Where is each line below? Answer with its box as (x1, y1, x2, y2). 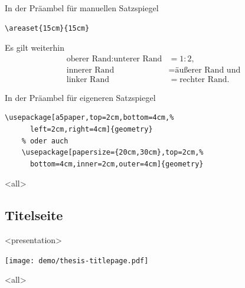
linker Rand (66, 75, 109, 84)
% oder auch (21, 136, 68, 145)
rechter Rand (179, 75, 227, 84)
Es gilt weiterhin (5, 41, 65, 54)
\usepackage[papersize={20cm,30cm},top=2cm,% (21, 148, 204, 157)
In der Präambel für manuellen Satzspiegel (5, 2, 159, 14)
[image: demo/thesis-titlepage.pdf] (5, 256, 149, 265)
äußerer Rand (175, 66, 224, 74)
